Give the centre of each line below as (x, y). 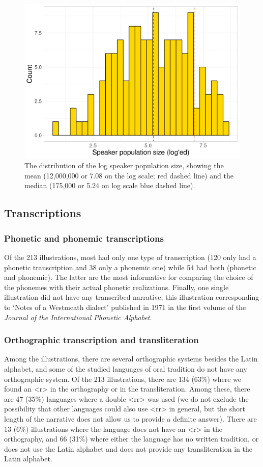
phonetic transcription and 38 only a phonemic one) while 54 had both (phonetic (130, 267)
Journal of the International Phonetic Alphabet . (78, 317)
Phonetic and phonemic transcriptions (84, 238)
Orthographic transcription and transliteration (101, 340)
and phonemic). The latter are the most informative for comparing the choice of (129, 277)
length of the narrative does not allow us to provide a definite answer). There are (130, 418)
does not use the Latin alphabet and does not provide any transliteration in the (128, 448)
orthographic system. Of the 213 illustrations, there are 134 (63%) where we (123, 379)
